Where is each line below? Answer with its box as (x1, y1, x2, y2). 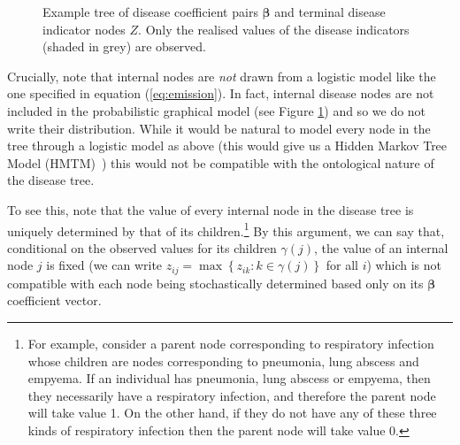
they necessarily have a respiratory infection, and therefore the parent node (27, 386, 436, 404)
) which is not (366, 256, 441, 274)
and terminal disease (274, 3, 386, 20)
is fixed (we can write (46, 256, 163, 274)
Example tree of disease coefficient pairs (42, 3, 258, 20)
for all (326, 256, 358, 274)
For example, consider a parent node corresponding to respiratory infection (27, 334, 434, 353)
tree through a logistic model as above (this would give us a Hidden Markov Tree (7, 136, 448, 155)
